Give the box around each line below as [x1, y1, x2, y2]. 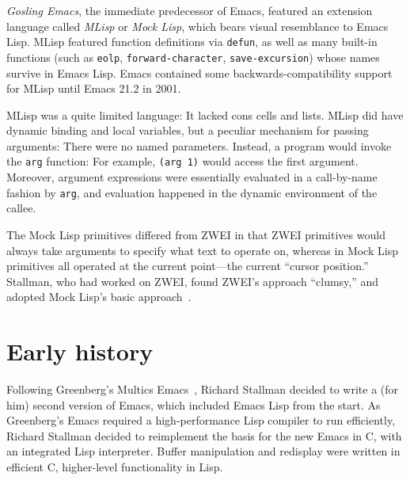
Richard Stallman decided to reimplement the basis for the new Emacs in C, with [6, 427, 402, 444]
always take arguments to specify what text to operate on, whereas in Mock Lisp [6, 242, 398, 258]
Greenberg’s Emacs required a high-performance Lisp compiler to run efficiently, [6, 412, 396, 429]
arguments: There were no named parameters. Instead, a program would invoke [6, 137, 392, 154]
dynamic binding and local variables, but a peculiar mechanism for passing [6, 122, 369, 139]
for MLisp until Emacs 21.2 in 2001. [6, 80, 181, 97]
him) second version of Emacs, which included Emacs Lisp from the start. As [6, 396, 381, 413]
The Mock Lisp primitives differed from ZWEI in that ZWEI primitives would [6, 226, 385, 242]
